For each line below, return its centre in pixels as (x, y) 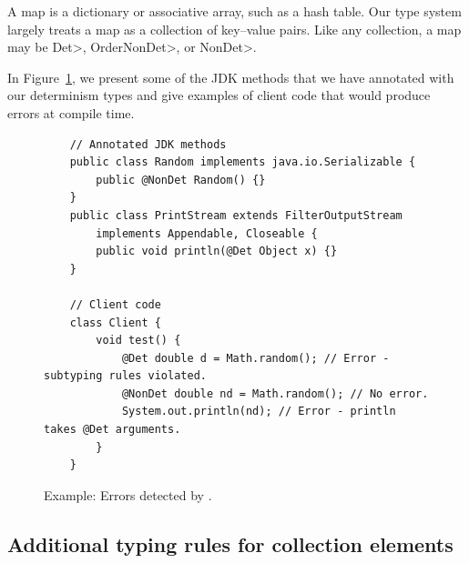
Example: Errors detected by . (128, 494)
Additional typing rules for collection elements (230, 543)
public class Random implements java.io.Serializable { (243, 162)
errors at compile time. (71, 112)
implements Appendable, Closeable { (207, 233)
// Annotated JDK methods (148, 144)
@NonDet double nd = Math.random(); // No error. (275, 393)
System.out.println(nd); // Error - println (259, 412)
